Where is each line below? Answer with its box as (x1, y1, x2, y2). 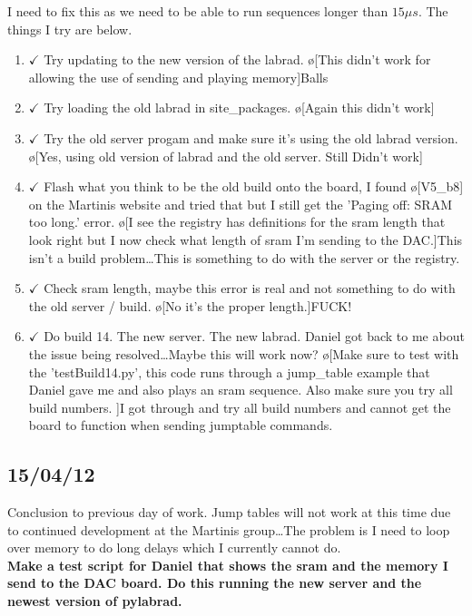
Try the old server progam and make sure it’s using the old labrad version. (44, 128, 458, 147)
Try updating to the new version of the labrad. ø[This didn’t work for (44, 50, 431, 69)
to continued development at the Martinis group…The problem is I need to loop (7, 520, 450, 539)
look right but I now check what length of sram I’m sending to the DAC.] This (28, 230, 463, 249)
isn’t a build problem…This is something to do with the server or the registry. (28, 248, 460, 267)
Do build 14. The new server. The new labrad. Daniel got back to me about (44, 327, 465, 346)
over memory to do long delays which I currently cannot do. (7, 538, 341, 557)
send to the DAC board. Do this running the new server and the (7, 573, 422, 592)
